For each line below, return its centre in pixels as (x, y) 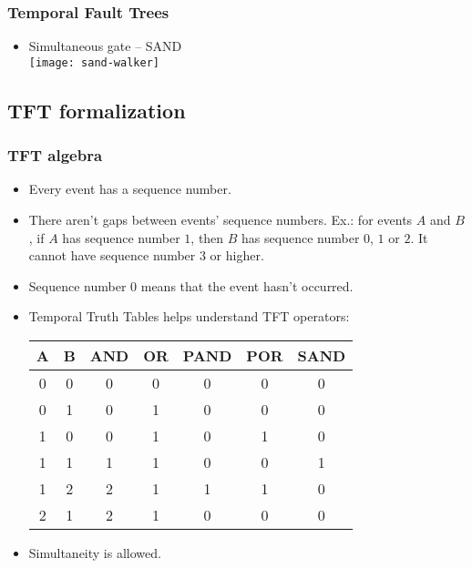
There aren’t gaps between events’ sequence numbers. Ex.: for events (221, 220)
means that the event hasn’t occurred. (247, 285)
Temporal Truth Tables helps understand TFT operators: (189, 316)
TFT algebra (55, 155)
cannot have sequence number (112, 255)
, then (207, 237)
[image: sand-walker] (94, 62)
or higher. (237, 255)
